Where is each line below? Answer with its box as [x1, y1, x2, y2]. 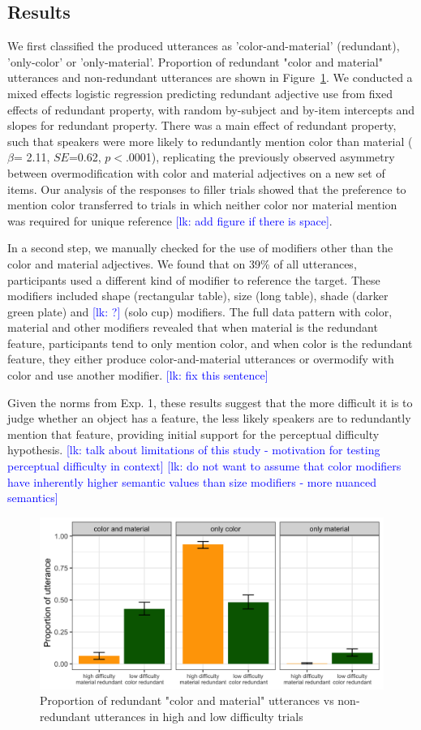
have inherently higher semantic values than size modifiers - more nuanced [7, 473, 377, 490]
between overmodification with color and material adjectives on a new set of [7, 164, 385, 181]
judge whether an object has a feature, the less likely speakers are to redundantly [7, 410, 411, 427]
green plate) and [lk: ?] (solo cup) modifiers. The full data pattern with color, [7, 303, 393, 320]
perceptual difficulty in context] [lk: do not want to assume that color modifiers [7, 457, 402, 474]
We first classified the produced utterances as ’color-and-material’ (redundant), [7, 37, 400, 54]
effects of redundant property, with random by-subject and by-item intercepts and [7, 101, 415, 118]
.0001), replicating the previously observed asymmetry [125, 148, 395, 165]
